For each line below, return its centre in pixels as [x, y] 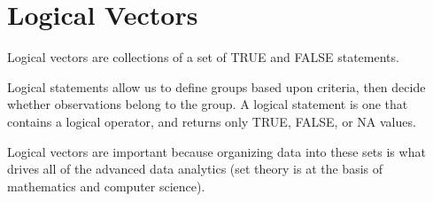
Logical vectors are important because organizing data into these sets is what [216, 151]
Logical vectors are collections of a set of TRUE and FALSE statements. [203, 57]
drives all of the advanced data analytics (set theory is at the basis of [195, 169]
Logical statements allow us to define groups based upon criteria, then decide [216, 86]
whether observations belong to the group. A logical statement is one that [208, 104]
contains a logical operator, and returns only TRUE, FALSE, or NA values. [212, 121]
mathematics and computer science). [106, 186]
